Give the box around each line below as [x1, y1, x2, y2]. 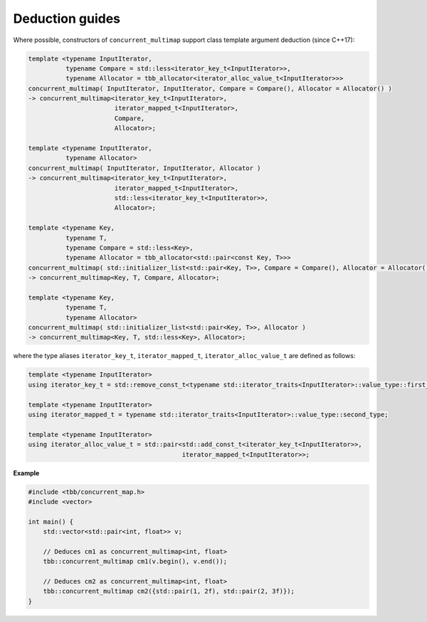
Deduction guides [13, 11, 121, 26]
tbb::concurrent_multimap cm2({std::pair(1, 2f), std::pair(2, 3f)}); [43, 587, 295, 596]
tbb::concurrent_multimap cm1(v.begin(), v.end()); [43, 557, 228, 566]
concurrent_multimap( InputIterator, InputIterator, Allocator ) [28, 164, 261, 172]
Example [13, 468, 40, 477]
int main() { [28, 517, 74, 526]
